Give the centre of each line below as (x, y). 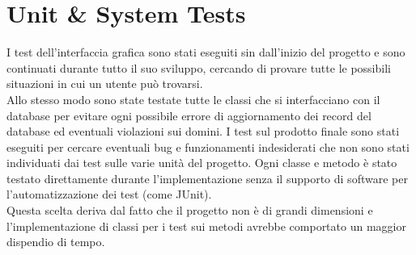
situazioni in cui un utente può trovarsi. (105, 84)
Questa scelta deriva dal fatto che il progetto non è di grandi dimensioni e (190, 210)
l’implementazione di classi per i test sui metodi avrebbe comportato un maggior (206, 226)
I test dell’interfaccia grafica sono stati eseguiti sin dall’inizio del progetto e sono (206, 52)
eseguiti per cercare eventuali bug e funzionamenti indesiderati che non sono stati (208, 146)
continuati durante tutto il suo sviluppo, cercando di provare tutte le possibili (199, 67)
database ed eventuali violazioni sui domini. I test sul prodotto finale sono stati (203, 131)
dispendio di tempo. (56, 242)
